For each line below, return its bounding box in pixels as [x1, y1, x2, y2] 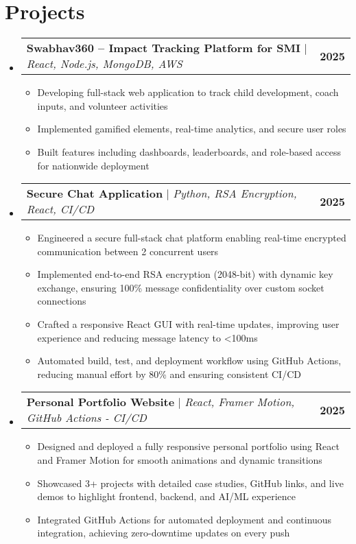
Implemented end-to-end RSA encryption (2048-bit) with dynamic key [37, 267, 333, 281]
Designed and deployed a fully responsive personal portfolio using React [37, 439, 340, 453]
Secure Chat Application [26, 185, 163, 202]
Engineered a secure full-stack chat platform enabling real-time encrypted [37, 230, 346, 245]
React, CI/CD [26, 201, 95, 217]
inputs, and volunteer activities [37, 98, 168, 113]
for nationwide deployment [37, 158, 150, 172]
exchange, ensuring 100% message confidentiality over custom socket [37, 280, 324, 294]
